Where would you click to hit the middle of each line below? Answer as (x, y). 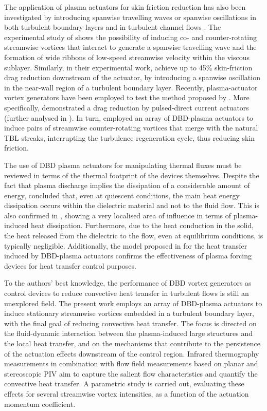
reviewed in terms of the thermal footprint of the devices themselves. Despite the (132, 175)
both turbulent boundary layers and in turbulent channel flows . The (113, 27)
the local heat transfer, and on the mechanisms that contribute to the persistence (132, 343)
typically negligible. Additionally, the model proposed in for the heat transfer (126, 245)
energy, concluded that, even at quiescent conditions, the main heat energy (122, 195)
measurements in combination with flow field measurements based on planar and (131, 363)
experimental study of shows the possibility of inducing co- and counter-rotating (130, 37)
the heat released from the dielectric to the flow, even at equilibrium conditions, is (134, 236)
